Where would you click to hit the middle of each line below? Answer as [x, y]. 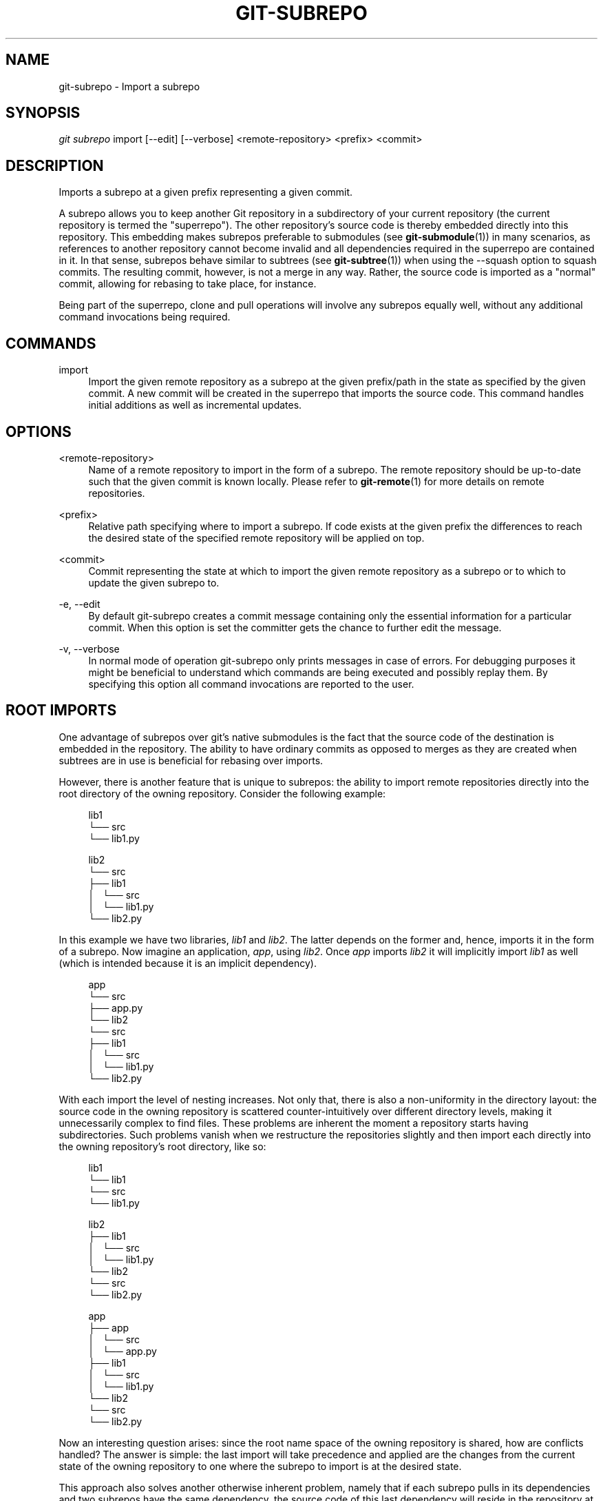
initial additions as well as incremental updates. [195, 405]
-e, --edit [80, 604]
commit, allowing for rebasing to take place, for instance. [188, 284]
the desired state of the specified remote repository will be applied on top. [256, 538]
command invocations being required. [145, 317]
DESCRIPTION [55, 165]
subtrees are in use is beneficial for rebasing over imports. [191, 760]
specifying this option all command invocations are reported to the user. [251, 684]
